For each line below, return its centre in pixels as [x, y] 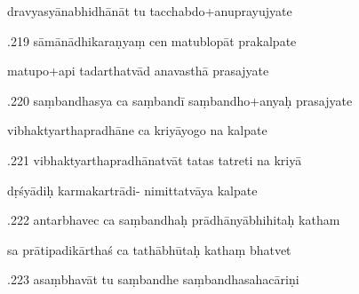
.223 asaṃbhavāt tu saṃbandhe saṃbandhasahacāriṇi [153, 279]
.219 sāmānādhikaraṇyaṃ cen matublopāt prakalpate [152, 40]
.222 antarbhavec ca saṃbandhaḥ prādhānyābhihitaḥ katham [174, 220]
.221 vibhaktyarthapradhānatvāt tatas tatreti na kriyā [155, 159]
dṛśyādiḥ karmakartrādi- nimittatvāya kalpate [132, 190]
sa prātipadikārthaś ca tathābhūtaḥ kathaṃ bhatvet [149, 249]
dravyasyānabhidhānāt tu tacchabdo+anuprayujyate [150, 11]
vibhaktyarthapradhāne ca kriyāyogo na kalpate [137, 130]
